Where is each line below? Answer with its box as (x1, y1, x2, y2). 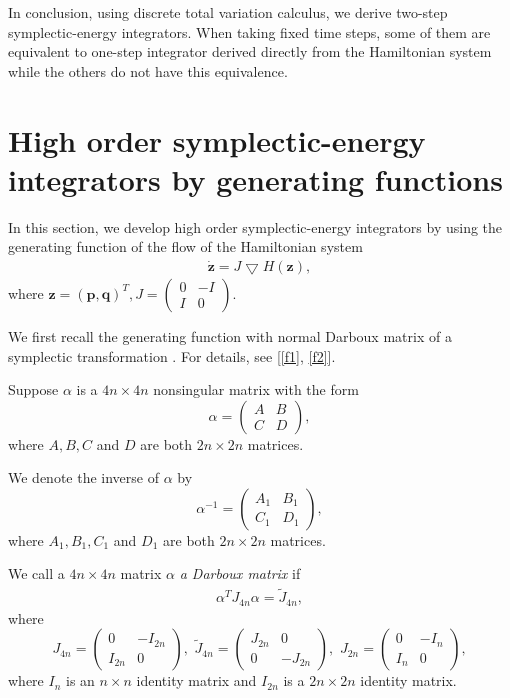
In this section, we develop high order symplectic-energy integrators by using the (8, 216, 503, 237)
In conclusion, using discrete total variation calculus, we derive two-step (8, 2, 448, 22)
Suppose (8, 379, 59, 400)
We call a (8, 563, 65, 584)
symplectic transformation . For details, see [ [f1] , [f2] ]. (8, 345, 336, 366)
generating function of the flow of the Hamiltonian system (8, 236, 363, 257)
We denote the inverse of (8, 467, 159, 488)
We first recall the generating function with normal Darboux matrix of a (8, 325, 452, 346)
